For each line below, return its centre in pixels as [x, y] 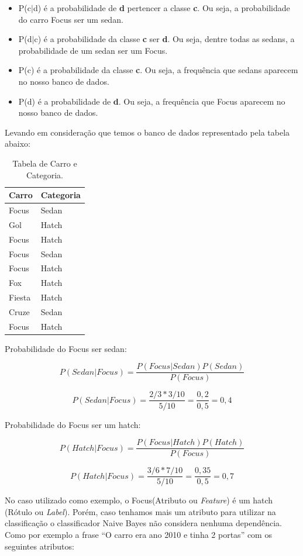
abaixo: [18, 144]
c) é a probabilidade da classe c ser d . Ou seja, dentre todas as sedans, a [164, 39]
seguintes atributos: [39, 546]
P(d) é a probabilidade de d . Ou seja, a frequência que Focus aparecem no [152, 101]
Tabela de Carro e [45, 163]
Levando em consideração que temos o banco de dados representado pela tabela [147, 132]
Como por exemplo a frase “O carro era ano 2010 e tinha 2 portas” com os [138, 535]
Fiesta [20, 297]
